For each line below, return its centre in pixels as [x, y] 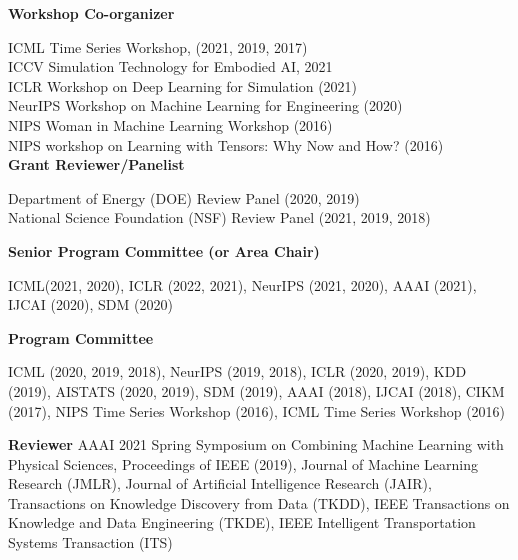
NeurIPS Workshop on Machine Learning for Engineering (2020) [205, 105]
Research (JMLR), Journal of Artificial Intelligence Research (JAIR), [220, 483]
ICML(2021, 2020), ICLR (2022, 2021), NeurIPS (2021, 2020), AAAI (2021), [242, 284]
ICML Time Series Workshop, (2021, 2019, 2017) [158, 46]
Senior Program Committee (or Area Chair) [164, 250]
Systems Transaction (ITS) [90, 542]
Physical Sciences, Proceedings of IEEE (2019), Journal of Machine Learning [243, 463]
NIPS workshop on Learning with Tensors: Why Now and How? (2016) [226, 144]
